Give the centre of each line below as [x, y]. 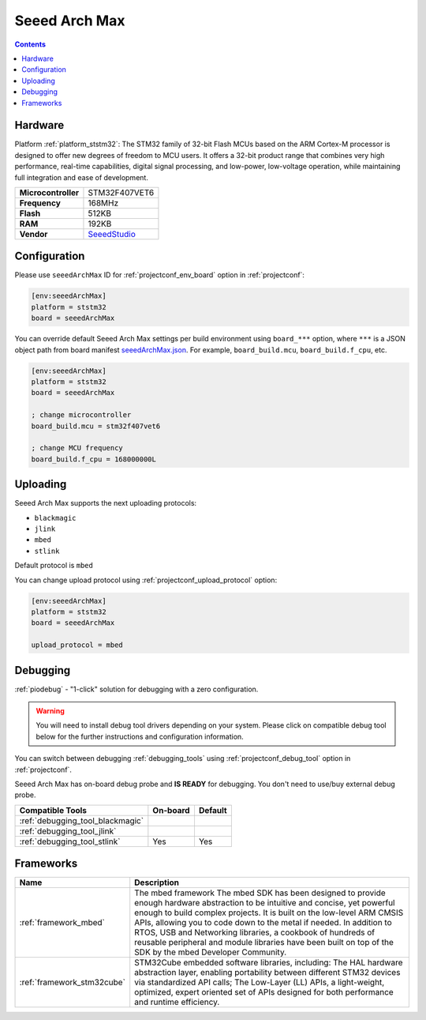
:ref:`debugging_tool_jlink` [68, 831]
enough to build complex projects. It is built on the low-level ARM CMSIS [269, 913]
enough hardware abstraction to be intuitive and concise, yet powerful [265, 903]
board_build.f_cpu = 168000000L [94, 459]
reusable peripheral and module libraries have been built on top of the [264, 943]
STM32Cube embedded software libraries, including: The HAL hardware [269, 962]
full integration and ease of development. [82, 177]
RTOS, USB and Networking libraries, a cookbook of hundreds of [255, 932]
